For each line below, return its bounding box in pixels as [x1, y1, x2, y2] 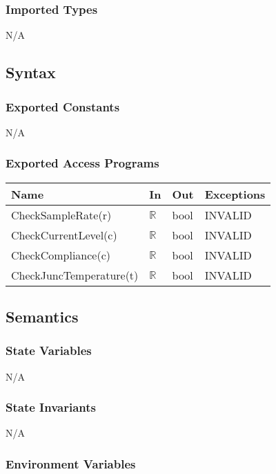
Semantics [6, 306, 79, 327]
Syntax [6, 62, 56, 83]
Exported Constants [6, 98, 120, 115]
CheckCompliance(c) [11, 246, 110, 263]
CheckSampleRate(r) [11, 206, 112, 223]
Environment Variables [6, 455, 136, 472]
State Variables [6, 342, 92, 359]
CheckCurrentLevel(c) [11, 226, 117, 243]
